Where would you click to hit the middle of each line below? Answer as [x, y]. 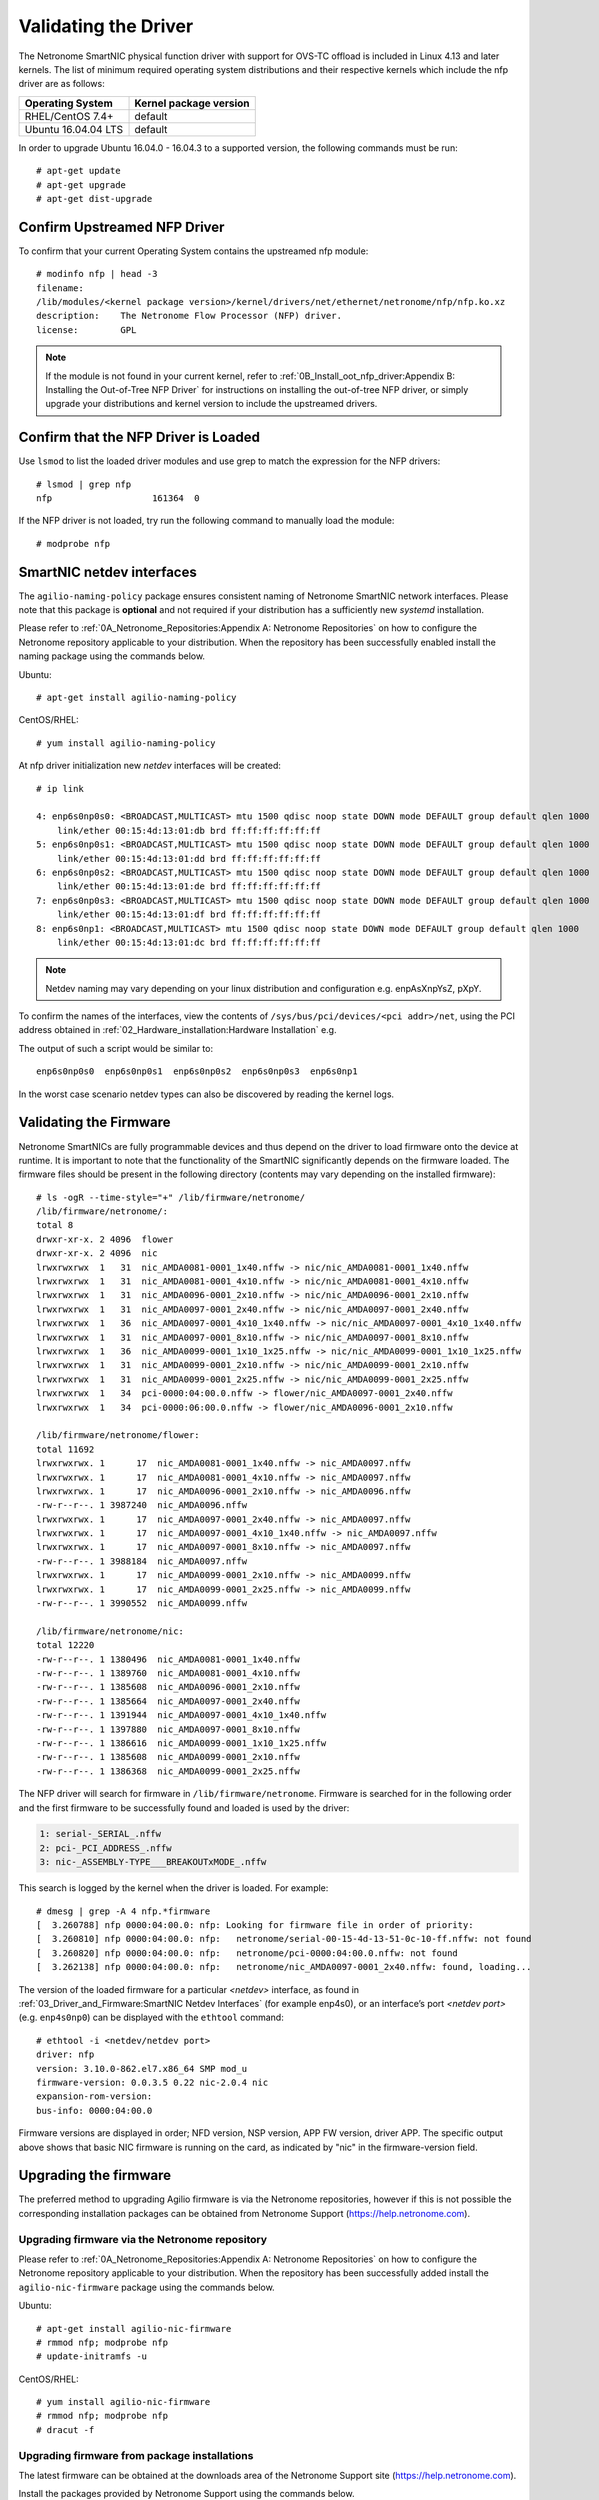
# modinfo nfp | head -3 [97, 274]
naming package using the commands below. [111, 656]
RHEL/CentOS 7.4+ [69, 116]
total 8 [55, 1225]
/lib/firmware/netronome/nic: [110, 1631]
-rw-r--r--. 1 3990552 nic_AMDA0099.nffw [142, 1603]
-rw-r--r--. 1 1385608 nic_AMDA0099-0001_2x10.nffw [168, 1757]
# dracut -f [65, 2429]
